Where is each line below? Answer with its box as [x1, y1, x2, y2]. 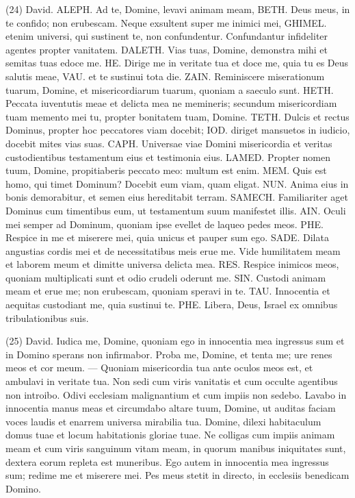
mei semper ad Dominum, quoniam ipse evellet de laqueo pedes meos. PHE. [5, 216, 324, 231]
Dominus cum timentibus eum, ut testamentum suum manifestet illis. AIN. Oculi [5, 203, 346, 217]
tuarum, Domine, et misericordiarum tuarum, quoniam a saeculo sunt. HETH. [5, 82, 334, 97]
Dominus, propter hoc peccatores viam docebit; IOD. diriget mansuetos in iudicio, [5, 123, 350, 137]
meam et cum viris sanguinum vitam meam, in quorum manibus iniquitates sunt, [5, 441, 346, 455]
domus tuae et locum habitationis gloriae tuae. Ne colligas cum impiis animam [5, 427, 335, 442]
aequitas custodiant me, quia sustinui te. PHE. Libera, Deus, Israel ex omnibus [5, 297, 338, 312]
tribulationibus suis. [5, 310, 89, 325]
